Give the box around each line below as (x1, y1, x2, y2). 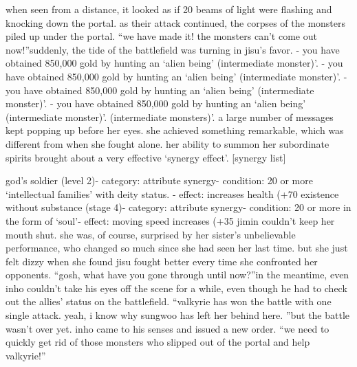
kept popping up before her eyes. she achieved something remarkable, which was (6, 123, 344, 137)
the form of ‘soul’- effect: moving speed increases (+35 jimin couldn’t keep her (6, 213, 335, 227)
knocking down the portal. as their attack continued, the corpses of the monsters (6, 15, 346, 30)
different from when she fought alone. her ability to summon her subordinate (6, 136, 329, 151)
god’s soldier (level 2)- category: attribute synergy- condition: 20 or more (6, 173, 313, 188)
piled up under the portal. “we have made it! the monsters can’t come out (6, 29, 317, 43)
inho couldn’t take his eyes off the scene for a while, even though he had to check (6, 280, 347, 295)
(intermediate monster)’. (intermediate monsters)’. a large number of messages (6, 109, 334, 124)
